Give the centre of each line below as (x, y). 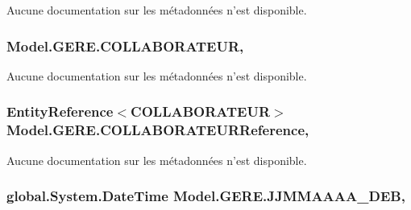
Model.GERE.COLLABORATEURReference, (158, 130)
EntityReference (60, 111)
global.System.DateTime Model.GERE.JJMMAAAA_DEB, (206, 196)
